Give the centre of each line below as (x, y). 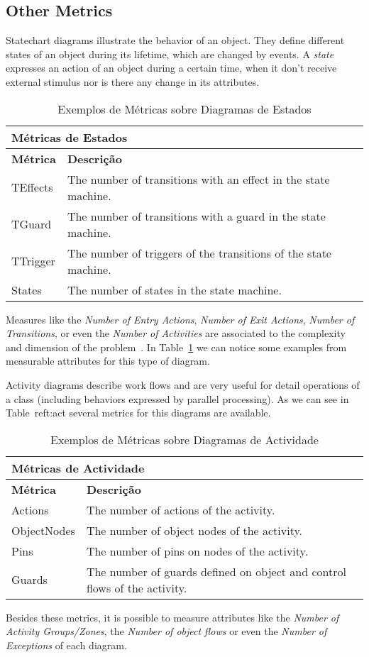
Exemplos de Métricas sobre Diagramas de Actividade (184, 439)
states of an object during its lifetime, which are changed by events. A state (170, 54)
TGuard (32, 224)
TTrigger (33, 261)
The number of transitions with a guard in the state (196, 216)
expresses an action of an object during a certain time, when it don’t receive (171, 68)
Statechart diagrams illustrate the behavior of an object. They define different (175, 40)
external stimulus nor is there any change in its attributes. (133, 81)
